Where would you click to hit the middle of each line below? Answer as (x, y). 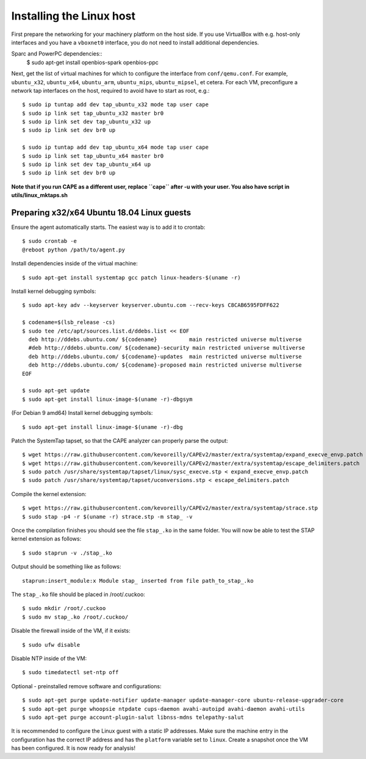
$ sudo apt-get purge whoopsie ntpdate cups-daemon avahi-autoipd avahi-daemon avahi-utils (163, 709)
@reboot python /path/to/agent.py (74, 250)
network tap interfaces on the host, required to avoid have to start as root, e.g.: (110, 90)
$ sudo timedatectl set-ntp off (70, 672)
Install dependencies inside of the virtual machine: (74, 264)
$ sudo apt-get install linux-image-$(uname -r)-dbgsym (107, 399)
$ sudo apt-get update (56, 391)
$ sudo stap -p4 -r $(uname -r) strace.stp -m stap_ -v (107, 516)
